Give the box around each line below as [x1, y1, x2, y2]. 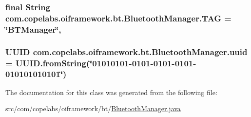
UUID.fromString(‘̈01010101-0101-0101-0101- [15, 57, 196, 69]
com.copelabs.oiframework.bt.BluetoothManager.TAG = [5, 12, 232, 24]
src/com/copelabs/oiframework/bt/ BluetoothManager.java [5, 103, 181, 114]
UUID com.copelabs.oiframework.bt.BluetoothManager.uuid [5, 45, 248, 58]
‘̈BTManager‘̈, [5, 23, 61, 35]
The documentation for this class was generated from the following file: [5, 87, 217, 97]
